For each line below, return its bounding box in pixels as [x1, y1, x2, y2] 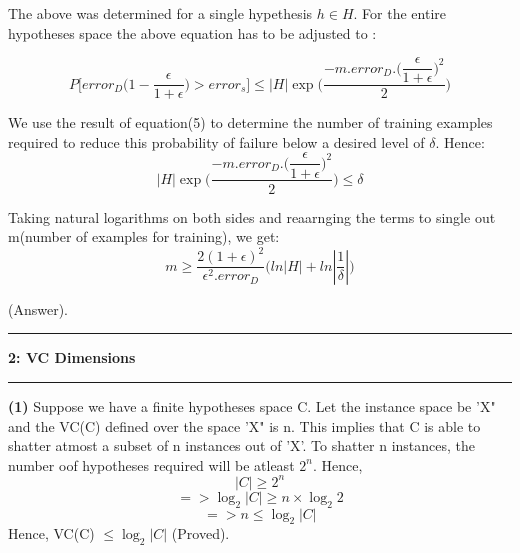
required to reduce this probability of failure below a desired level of [8, 131, 425, 152]
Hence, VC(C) [8, 523, 95, 544]
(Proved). [171, 523, 230, 544]
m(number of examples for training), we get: [8, 226, 280, 247]
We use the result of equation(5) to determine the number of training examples [8, 112, 493, 133]
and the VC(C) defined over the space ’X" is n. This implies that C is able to [8, 415, 481, 436]
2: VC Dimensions [8, 347, 136, 368]
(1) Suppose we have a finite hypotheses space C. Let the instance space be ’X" [8, 395, 496, 416]
